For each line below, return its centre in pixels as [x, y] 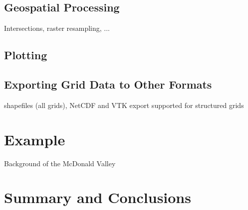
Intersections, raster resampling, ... [57, 28]
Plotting [26, 55]
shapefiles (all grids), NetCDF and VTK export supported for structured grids [124, 105]
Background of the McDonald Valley [60, 163]
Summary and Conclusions [98, 197]
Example [35, 139]
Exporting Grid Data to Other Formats [108, 84]
